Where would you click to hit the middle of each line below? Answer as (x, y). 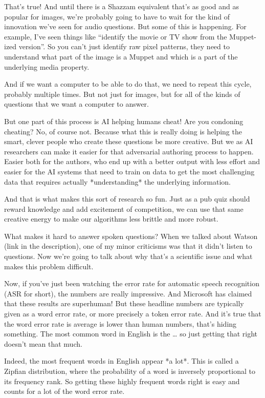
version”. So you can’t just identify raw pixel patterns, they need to (124, 46)
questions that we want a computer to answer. (76, 104)
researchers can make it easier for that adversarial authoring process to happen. (129, 151)
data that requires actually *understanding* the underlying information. (118, 181)
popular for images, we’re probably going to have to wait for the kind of (117, 16)
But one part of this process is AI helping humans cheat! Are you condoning (124, 121)
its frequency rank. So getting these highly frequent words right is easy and (122, 381)
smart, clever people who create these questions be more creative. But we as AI (129, 141)
